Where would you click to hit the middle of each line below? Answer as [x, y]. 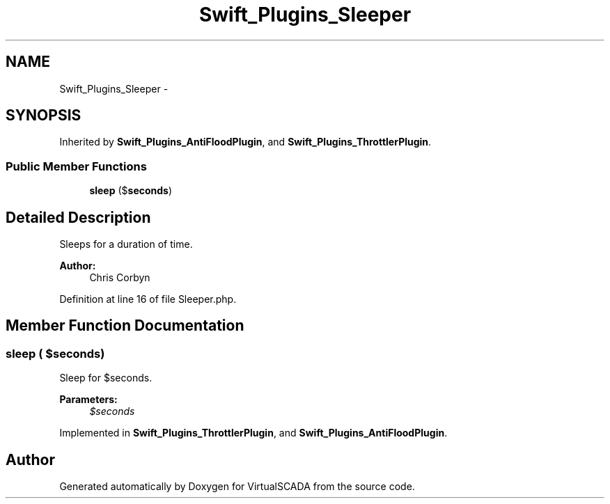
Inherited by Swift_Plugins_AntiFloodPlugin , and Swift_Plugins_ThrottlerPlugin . [245, 142]
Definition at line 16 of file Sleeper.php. [148, 299]
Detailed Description [78, 217]
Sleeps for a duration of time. [126, 244]
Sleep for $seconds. [106, 378]
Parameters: [88, 400]
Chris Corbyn [120, 278]
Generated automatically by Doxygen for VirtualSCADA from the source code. [237, 487]
